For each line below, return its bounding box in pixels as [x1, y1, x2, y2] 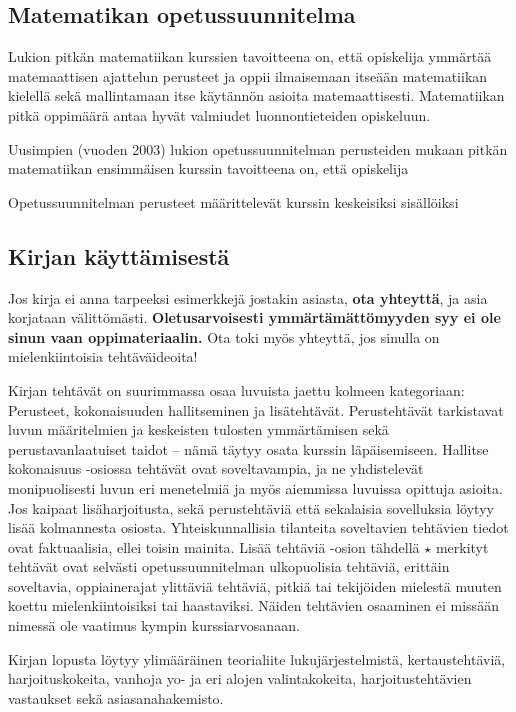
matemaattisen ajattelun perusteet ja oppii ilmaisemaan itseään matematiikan [8, 65, 488, 86]
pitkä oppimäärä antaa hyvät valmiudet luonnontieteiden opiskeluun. [8, 104, 431, 125]
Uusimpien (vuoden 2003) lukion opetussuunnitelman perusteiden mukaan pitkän [8, 138, 508, 159]
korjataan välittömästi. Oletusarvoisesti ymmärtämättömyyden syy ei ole [8, 307, 501, 328]
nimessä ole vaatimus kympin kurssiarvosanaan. [8, 615, 300, 636]
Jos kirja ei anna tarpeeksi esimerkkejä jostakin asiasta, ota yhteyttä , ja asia [8, 287, 488, 308]
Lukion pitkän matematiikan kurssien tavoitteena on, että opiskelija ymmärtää [8, 46, 492, 67]
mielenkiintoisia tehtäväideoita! [8, 346, 198, 367]
